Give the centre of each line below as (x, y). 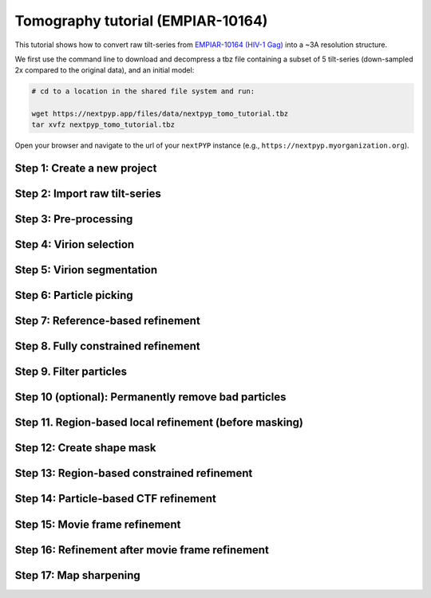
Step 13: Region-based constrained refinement (134, 473)
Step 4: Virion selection (75, 244)
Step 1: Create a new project (86, 169)
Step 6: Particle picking (74, 295)
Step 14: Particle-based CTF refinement (116, 499)
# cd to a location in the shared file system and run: (143, 91)
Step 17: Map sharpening (78, 575)
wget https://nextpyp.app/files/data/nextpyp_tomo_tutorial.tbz (160, 114)
